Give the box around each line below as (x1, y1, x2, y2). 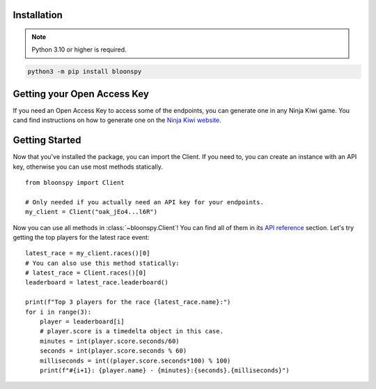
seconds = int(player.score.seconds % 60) (39, 347, 187, 355)
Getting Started (13, 135, 81, 146)
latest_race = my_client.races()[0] (25, 250, 150, 257)
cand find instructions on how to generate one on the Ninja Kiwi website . (13, 116, 222, 125)
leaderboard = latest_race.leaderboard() (25, 279, 169, 287)
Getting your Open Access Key (13, 88, 150, 100)
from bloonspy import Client (25, 178, 125, 186)
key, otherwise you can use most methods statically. (13, 162, 163, 171)
